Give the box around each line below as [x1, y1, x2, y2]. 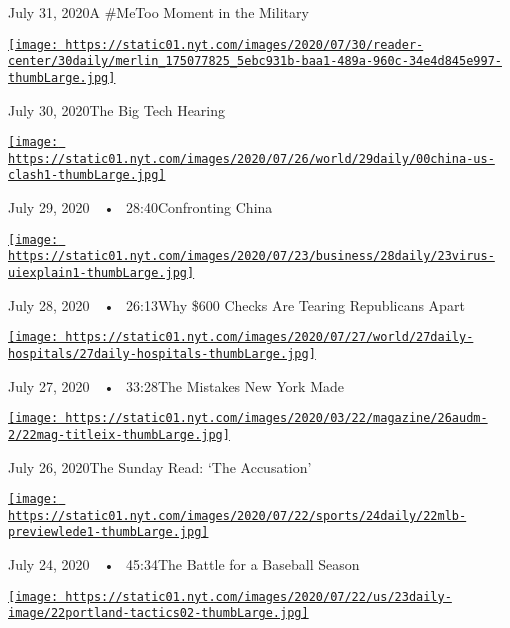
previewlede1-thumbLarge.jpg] [8, 525, 209, 540]
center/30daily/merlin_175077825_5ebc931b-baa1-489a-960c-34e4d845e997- [8, 54, 502, 69]
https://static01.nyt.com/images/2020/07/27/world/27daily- [65, 330, 474, 345]
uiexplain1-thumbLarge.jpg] [8, 266, 195, 281]
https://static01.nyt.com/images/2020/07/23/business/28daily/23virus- [8, 249, 495, 264]
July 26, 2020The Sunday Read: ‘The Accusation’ [8, 456, 312, 477]
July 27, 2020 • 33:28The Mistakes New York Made [8, 375, 344, 396]
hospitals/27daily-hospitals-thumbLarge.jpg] [8, 346, 316, 361]
